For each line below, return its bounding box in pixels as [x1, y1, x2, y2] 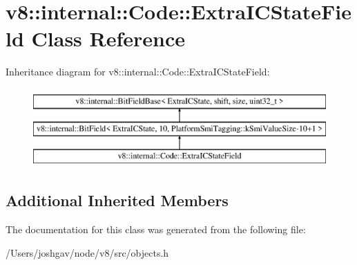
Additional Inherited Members [6, 190, 229, 211]
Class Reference [31, 24, 186, 53]
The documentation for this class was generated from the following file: [6, 222, 306, 237]
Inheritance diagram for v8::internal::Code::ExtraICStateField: [6, 64, 270, 79]
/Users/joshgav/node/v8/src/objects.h [6, 245, 169, 259]
